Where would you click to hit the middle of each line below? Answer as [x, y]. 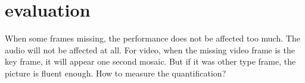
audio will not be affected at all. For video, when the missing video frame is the [150, 50]
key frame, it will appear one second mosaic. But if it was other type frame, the [150, 61]
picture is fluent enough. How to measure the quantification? [116, 73]
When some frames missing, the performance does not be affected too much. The [152, 38]
